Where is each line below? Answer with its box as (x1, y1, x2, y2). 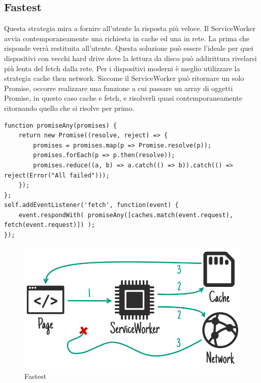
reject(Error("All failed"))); (4, 171, 110, 179)
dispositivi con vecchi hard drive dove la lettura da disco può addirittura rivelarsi (4, 52, 257, 63)
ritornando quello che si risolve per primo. (4, 102, 135, 113)
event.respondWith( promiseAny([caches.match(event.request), (18, 211, 234, 219)
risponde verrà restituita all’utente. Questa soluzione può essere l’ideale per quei (4, 43, 253, 53)
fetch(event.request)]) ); (4, 221, 95, 229)
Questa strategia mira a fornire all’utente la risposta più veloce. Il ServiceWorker (4, 23, 256, 34)
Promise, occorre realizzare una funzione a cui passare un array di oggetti (4, 82, 233, 93)
